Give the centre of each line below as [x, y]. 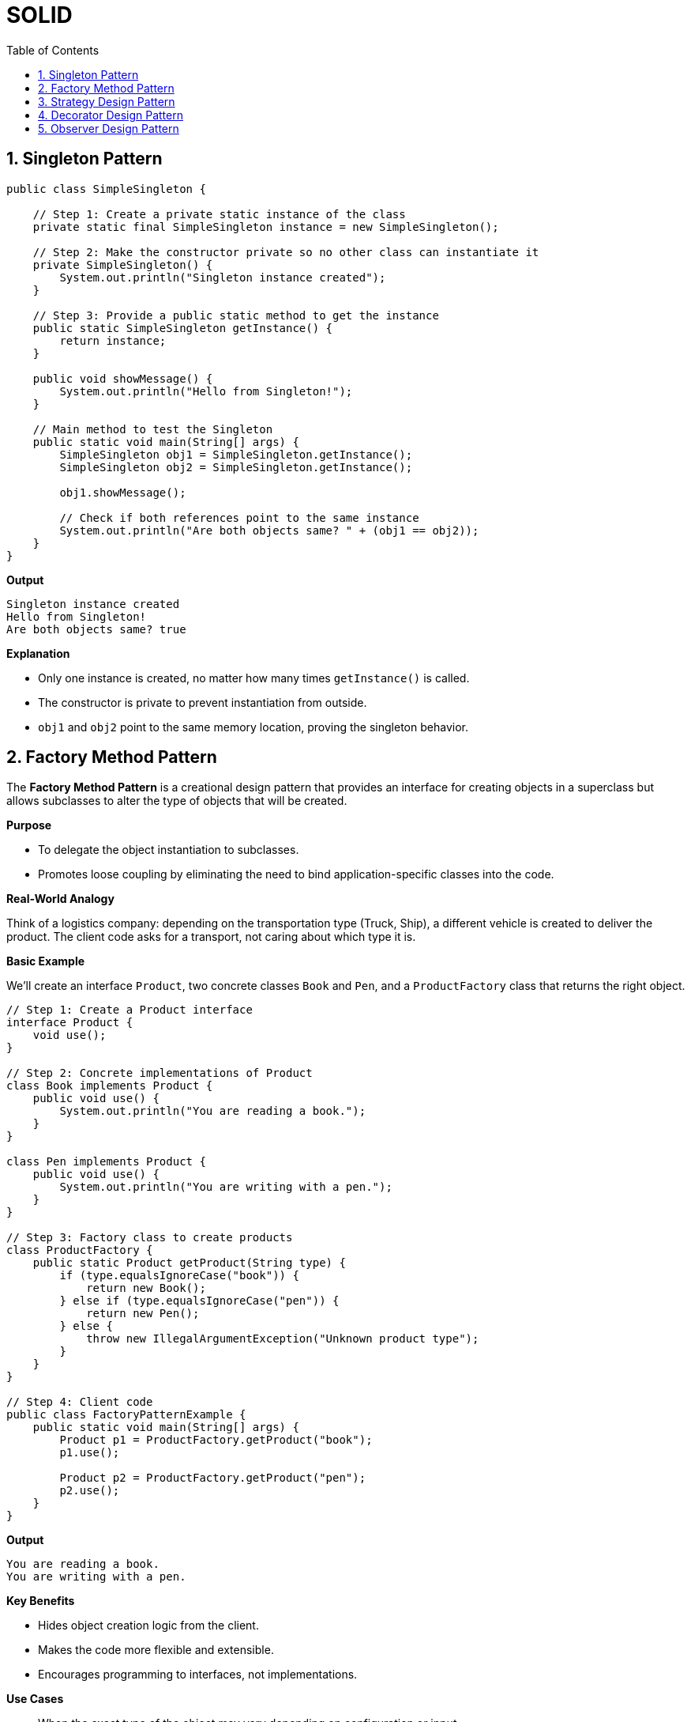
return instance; [113, 340]
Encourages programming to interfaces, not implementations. [198, 1675]
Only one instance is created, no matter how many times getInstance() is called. [254, 678]
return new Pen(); [143, 1314]
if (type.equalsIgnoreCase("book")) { [179, 1276]
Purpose [29, 825]
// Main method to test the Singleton [153, 429]
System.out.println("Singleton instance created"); [223, 277]
